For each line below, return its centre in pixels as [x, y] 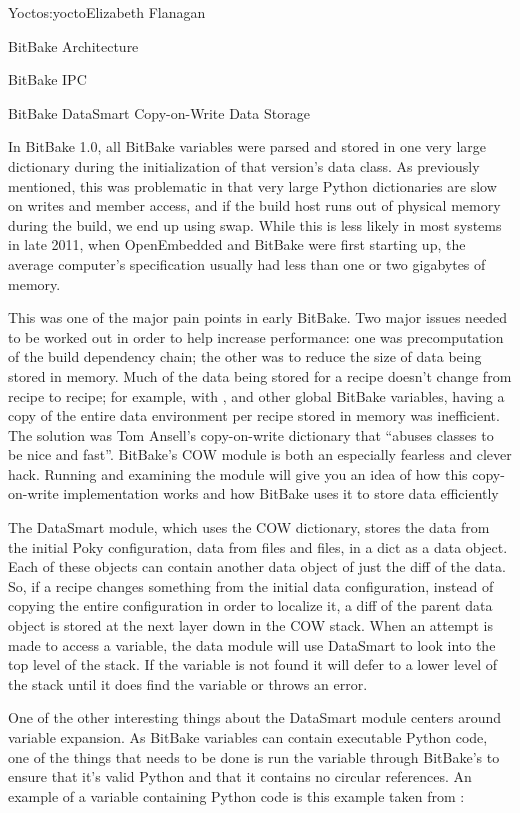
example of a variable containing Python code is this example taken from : [236, 795]
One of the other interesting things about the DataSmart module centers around [254, 717]
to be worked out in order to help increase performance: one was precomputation [256, 336]
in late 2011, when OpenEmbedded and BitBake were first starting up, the [237, 244]
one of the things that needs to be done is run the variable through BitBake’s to [254, 756]
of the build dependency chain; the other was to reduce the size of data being [245, 356]
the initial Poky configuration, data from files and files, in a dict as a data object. [258, 546]
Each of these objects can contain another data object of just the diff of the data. [257, 566]
